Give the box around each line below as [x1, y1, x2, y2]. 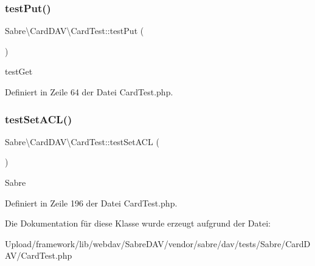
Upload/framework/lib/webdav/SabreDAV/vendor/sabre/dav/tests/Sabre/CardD [5, 237, 311, 250]
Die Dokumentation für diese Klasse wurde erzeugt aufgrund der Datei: [5, 217, 271, 230]
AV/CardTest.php [5, 249, 72, 262]
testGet [5, 65, 33, 78]
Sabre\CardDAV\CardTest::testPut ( [5, 24, 144, 37]
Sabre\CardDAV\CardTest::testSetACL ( [5, 135, 159, 148]
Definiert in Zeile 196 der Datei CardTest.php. [5, 196, 178, 209]
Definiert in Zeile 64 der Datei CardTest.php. [5, 86, 173, 98]
